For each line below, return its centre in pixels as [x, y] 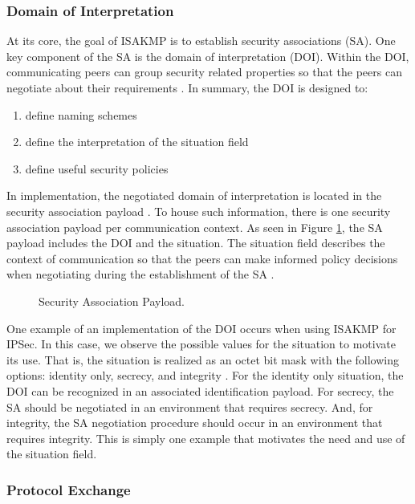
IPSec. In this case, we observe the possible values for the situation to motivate [201, 344]
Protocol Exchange [69, 489]
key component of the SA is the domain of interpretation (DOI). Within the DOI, [208, 56]
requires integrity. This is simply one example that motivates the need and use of [206, 438]
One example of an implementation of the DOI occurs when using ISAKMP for [201, 328]
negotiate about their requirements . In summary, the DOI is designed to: [187, 87]
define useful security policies [97, 168]
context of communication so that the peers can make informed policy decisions [202, 258]
